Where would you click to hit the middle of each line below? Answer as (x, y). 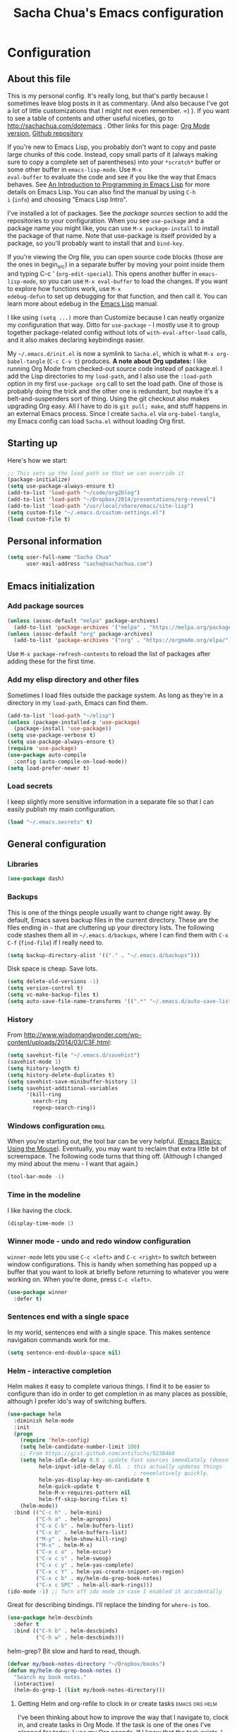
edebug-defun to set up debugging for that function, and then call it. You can (117, 296)
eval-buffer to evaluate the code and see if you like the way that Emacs (112, 177)
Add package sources (46, 606)
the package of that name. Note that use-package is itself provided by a (112, 236)
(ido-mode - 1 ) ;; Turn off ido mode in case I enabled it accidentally (115, 1591)
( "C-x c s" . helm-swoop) (74, 1559)
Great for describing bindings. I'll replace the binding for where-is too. (109, 1605)
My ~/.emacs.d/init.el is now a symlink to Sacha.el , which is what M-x (110, 353)
